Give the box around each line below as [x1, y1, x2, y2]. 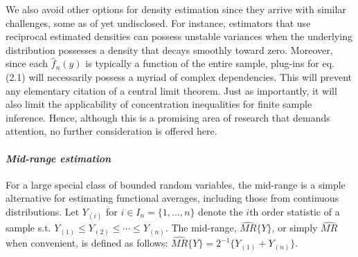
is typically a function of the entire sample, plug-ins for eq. [85, 56, 334, 70]
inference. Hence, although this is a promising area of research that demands [6, 110, 330, 124]
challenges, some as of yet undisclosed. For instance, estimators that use [6, 15, 311, 30]
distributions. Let [6, 204, 80, 218]
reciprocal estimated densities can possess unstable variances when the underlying [6, 29, 352, 44]
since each [6, 56, 48, 70]
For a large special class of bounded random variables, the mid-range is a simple [6, 177, 346, 191]
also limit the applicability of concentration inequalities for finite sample [6, 97, 312, 111]
